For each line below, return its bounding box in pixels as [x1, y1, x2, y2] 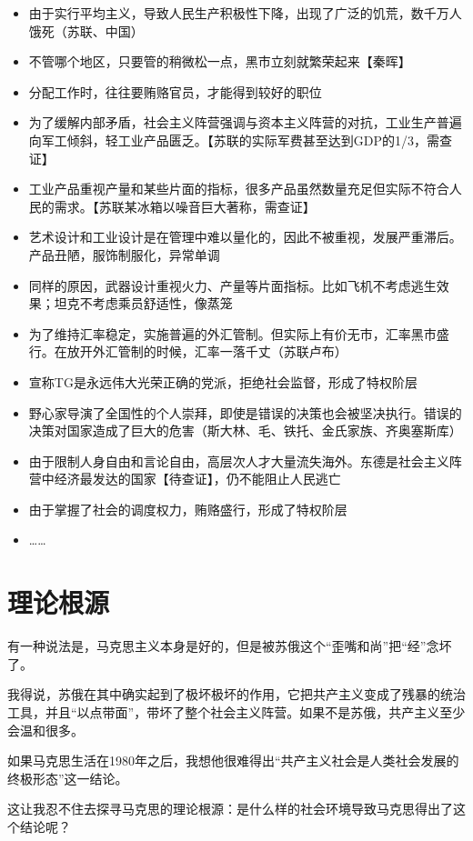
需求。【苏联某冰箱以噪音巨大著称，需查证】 [54, 196, 316, 215]
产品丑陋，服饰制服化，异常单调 [28, 245, 220, 264]
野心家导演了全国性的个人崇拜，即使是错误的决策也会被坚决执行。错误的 [28, 403, 462, 422]
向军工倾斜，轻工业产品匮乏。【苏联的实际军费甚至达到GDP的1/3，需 [28, 130, 440, 149]
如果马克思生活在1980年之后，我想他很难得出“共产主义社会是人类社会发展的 [7, 751, 459, 770]
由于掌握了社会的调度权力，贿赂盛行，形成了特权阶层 [28, 499, 347, 518]
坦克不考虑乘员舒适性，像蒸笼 [54, 294, 233, 313]
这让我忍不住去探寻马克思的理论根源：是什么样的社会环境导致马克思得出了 [7, 799, 453, 818]
